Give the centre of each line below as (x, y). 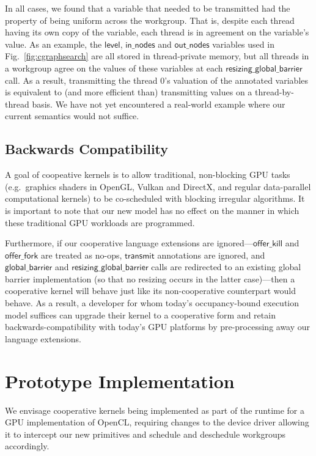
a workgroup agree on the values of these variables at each (114, 68)
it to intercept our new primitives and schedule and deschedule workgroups (145, 434)
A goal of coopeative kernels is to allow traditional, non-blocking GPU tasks (148, 175)
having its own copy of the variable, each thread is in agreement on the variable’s (157, 32)
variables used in (243, 44)
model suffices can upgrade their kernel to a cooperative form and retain (140, 314)
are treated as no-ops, (81, 255)
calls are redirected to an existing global (226, 267)
